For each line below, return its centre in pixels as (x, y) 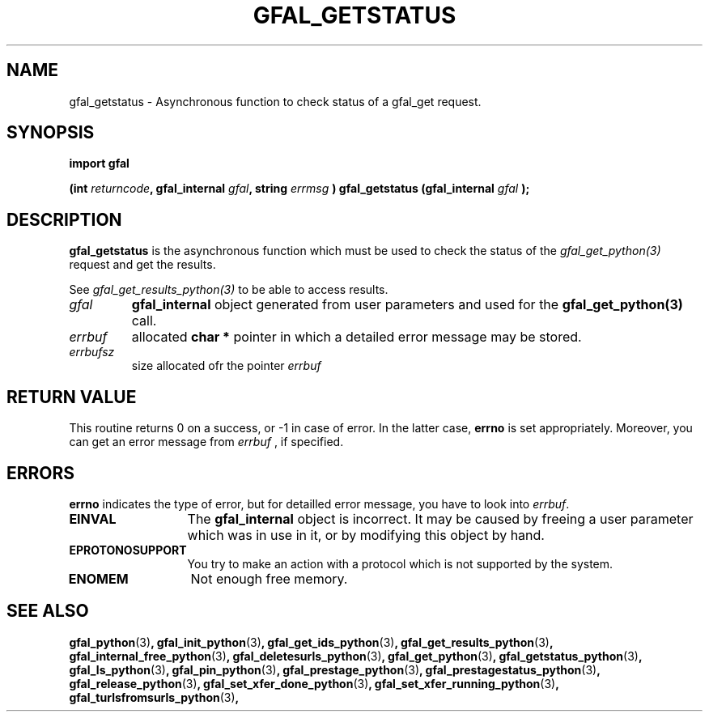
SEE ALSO (48, 611)
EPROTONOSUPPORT (128, 550)
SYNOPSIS (51, 133)
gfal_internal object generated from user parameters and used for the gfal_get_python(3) (407, 305)
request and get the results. (142, 265)
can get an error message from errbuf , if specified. (206, 442)
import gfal (99, 164)
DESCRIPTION (64, 219)
